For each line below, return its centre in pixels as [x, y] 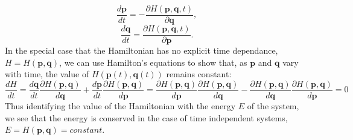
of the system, [273, 105]
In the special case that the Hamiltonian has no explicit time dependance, [142, 50]
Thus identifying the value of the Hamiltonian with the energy [120, 105]
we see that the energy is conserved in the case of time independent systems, [146, 117]
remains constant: [199, 74]
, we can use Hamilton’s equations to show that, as [153, 62]
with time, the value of [47, 74]
